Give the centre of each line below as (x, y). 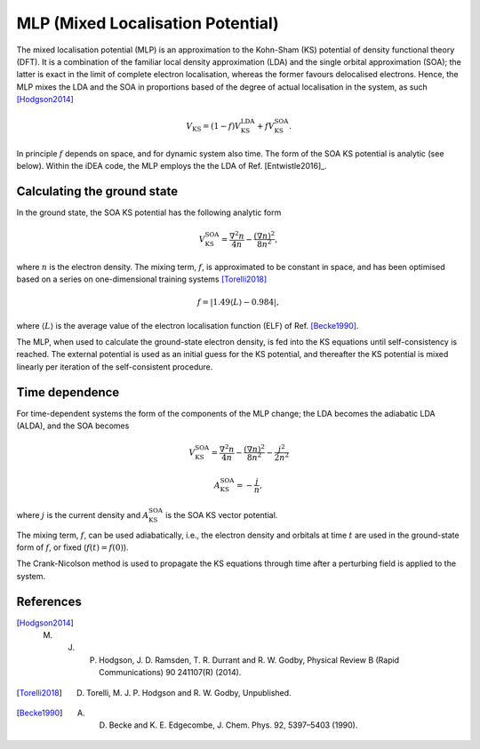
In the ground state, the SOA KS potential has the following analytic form (149, 212)
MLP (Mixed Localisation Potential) (148, 23)
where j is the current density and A (83, 514)
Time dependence (68, 392)
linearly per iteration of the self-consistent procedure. (115, 367)
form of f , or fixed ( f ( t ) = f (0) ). (72, 547)
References (49, 601)
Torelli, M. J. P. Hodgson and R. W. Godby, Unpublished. (189, 692)
